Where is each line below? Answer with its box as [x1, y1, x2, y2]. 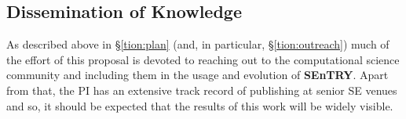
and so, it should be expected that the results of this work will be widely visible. [6, 97, 393, 114]
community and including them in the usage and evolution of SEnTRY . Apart [6, 67, 389, 83]
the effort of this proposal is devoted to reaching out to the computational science [6, 51, 400, 67]
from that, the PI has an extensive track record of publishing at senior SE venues [6, 81, 397, 98]
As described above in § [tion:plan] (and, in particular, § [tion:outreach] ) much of [6, 36, 390, 52]
